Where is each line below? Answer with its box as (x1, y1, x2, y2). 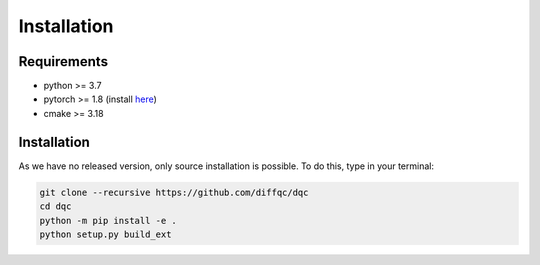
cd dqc (39, 201, 72, 212)
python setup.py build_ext (39, 228, 172, 240)
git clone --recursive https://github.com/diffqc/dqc (39, 186, 309, 198)
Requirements (18, 53, 109, 70)
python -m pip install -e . (39, 215, 177, 226)
